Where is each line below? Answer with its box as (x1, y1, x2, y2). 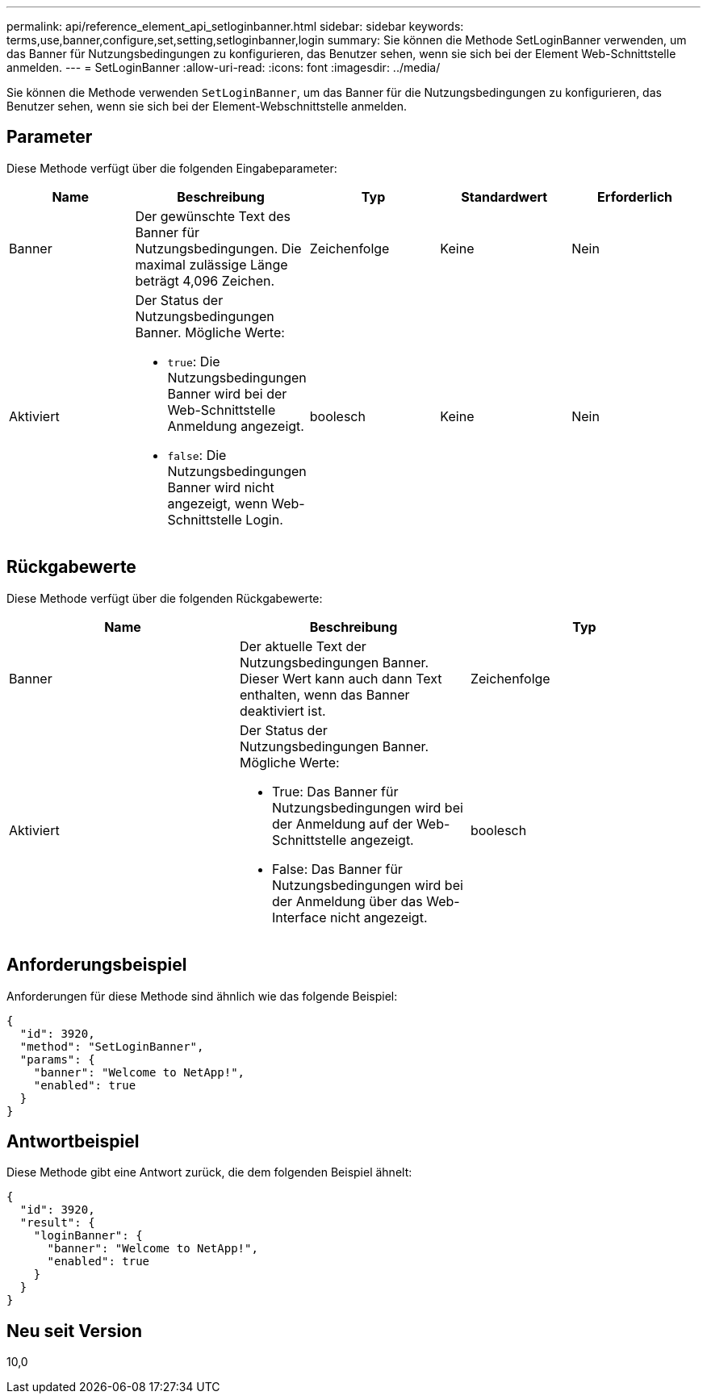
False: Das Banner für (271, 860, 403, 877)
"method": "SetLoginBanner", (19, 1039, 204, 1053)
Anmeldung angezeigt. (167, 417, 304, 434)
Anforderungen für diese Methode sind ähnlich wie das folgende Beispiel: (6, 988, 398, 1003)
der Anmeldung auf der (271, 815, 413, 832)
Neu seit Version (6, 1320, 143, 1341)
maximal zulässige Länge (135, 256, 288, 273)
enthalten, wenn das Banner (239, 686, 410, 703)
